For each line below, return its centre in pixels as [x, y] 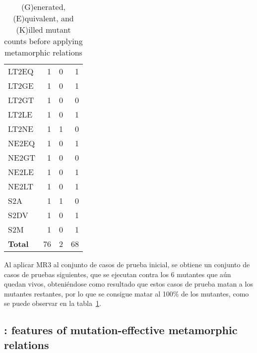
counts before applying [43, 41]
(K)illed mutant [43, 29]
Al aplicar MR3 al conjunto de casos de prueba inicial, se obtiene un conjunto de [127, 264]
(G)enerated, [44, 7]
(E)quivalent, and [43, 18]
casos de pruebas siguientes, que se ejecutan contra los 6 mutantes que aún [118, 274]
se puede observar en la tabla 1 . [53, 303]
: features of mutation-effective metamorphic [121, 330]
